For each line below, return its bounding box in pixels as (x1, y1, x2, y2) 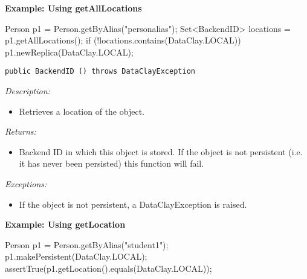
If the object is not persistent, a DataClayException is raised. (19, 197, 247, 210)
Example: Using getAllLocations (5, 2, 142, 14)
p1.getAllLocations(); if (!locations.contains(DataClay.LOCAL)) (5, 34, 241, 46)
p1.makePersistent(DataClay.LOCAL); (5, 250, 147, 263)
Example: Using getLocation (5, 218, 126, 231)
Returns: (5, 125, 36, 138)
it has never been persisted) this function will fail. (19, 157, 204, 170)
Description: (5, 85, 50, 97)
